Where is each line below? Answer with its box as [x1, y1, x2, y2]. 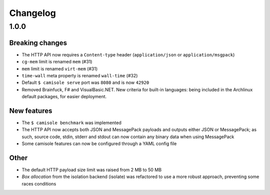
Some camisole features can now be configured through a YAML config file [21, 141, 177, 147]
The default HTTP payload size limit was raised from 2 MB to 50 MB [21, 167, 162, 173]
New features [9, 106, 52, 115]
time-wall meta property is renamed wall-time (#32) [21, 72, 138, 78]
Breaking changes [9, 38, 67, 47]
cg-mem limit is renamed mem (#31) [21, 59, 92, 65]
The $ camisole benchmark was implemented [21, 120, 122, 126]
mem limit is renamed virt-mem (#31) [21, 65, 97, 72]
